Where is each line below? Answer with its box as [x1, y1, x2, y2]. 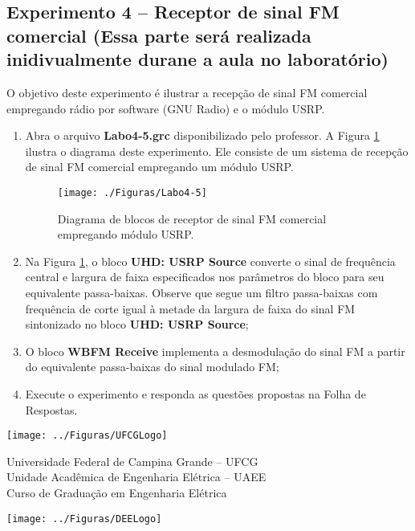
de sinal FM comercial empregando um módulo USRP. [25, 158, 294, 175]
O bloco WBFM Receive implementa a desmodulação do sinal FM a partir [25, 342, 405, 359]
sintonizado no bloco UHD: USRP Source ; [25, 316, 249, 333]
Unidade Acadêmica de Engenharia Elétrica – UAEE [6, 468, 266, 485]
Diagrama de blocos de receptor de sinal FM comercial [57, 210, 327, 227]
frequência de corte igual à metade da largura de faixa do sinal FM [25, 300, 356, 317]
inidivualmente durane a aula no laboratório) [6, 47, 389, 71]
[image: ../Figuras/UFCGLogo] [6, 430, 168, 442]
